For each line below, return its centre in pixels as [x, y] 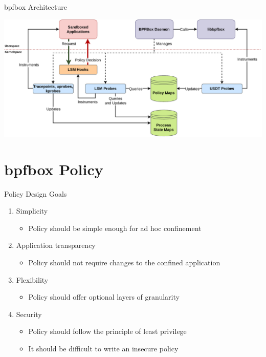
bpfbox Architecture [36, 7]
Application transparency [56, 245]
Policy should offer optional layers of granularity [104, 297]
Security [29, 314]
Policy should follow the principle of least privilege [107, 331]
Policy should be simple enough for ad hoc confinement [115, 228]
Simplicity [32, 211]
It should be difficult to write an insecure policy [103, 349]
